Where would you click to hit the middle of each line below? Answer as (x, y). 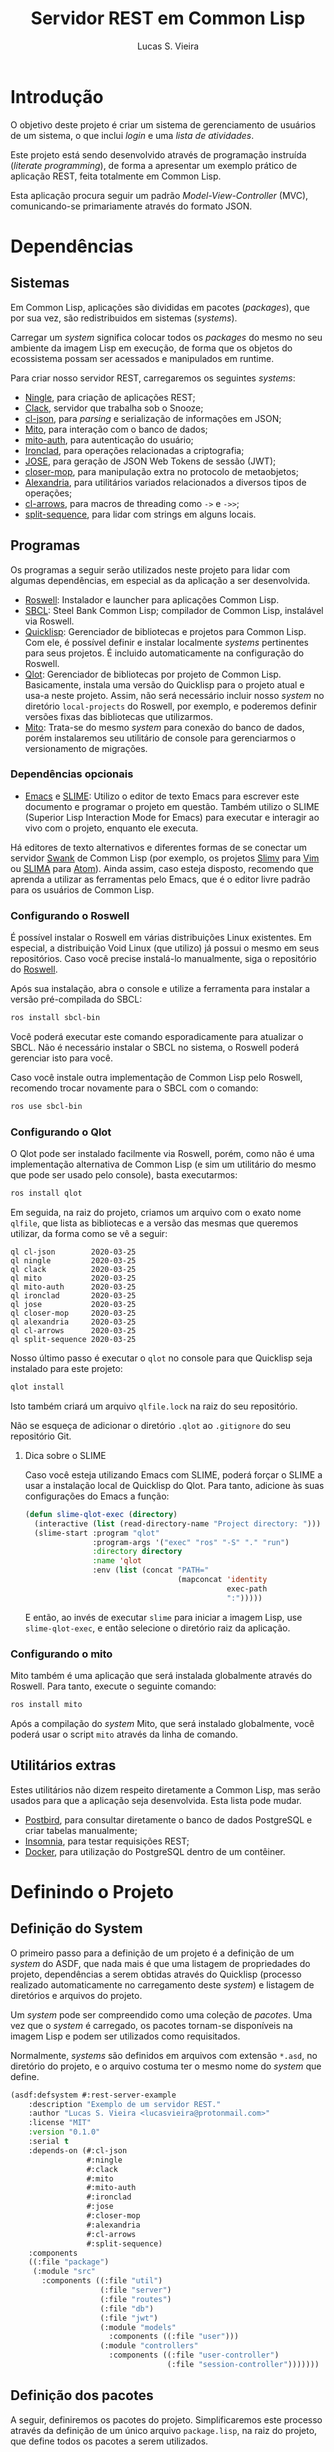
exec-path (247, 1588)
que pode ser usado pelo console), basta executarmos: (124, 1175)
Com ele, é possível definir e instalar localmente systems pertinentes (166, 642)
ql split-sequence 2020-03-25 (73, 1340)
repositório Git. (41, 1436)
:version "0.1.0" (64, 2132)
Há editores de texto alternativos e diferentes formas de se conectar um (159, 847)
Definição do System (76, 1928)
